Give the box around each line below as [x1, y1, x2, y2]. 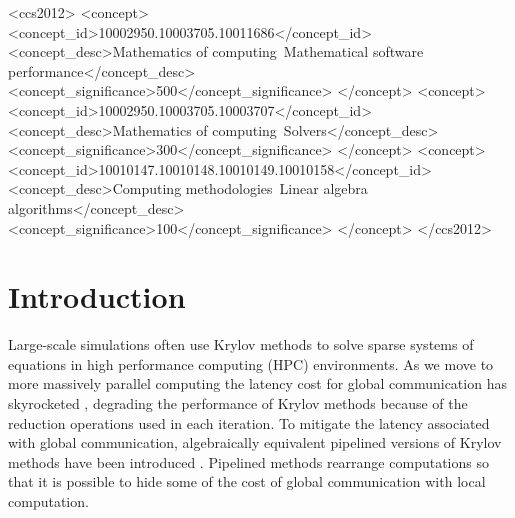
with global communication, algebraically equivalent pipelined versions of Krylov [8, 432, 502, 453]
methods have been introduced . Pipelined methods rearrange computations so [8, 451, 489, 472]
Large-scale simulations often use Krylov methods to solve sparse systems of [8, 334, 474, 355]
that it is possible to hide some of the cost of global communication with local [8, 471, 486, 492]
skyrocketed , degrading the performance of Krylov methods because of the [8, 393, 468, 414]
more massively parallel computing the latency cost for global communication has [8, 373, 507, 394]
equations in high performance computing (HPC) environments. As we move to [8, 353, 494, 374]
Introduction [8, 276, 186, 317]
